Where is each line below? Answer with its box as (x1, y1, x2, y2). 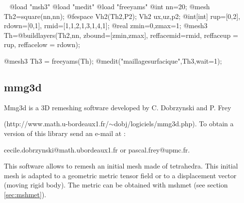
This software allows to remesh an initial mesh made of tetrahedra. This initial (4, 161, 238, 171)
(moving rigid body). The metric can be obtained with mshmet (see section (4, 180, 228, 190)
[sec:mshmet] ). (4, 189, 47, 199)
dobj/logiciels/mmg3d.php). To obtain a (114, 118, 234, 129)
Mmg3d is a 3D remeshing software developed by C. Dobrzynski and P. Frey (4, 102, 231, 112)
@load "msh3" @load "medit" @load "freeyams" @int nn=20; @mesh (9, 1, 210, 11)
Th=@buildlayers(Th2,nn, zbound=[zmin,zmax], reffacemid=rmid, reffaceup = (4, 30, 238, 40)
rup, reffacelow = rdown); (4, 39, 80, 50)
